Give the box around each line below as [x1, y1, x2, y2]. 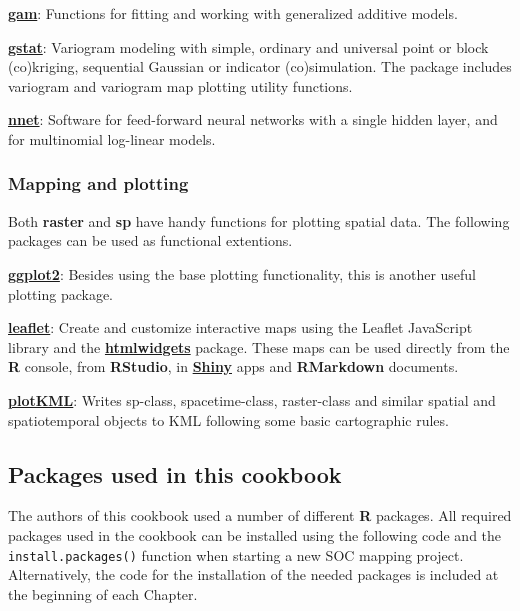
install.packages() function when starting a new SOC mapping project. [8, 544, 464, 565]
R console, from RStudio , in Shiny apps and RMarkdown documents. [8, 356, 459, 377]
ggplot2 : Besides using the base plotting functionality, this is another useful [8, 263, 477, 284]
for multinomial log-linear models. [8, 128, 216, 149]
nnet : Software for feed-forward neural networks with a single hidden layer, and [8, 109, 498, 130]
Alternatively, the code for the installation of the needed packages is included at [8, 564, 499, 585]
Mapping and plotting [8, 171, 189, 196]
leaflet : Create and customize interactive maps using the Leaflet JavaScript [8, 317, 473, 338]
